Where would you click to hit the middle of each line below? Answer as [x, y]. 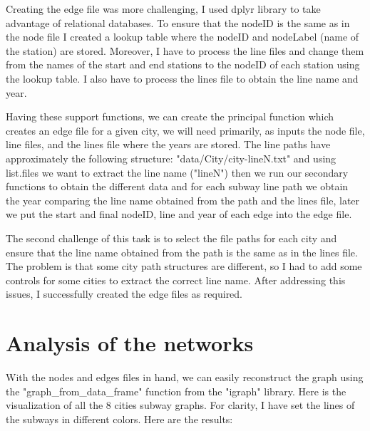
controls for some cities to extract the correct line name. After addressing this [176, 280]
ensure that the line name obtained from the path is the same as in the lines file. [182, 252]
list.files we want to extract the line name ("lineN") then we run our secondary [177, 172]
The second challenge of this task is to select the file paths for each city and [171, 238]
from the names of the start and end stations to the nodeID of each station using [183, 64]
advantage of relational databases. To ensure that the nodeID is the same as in [178, 22]
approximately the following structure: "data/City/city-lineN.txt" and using [171, 158]
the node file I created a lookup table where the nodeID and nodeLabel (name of [183, 37]
